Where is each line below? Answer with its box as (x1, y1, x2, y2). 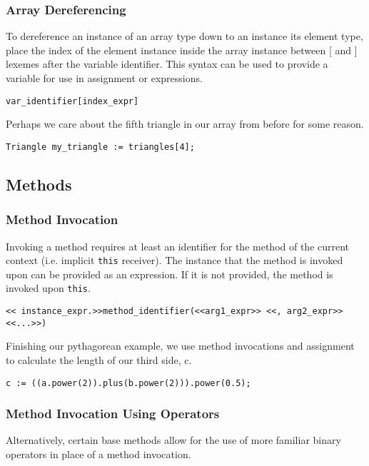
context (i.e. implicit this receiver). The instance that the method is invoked (6, 253, 343, 268)
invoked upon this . (6, 280, 91, 295)
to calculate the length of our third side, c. (6, 352, 192, 367)
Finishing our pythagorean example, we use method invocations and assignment (6, 338, 355, 353)
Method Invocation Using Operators (6, 405, 220, 422)
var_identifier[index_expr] (6, 96, 139, 106)
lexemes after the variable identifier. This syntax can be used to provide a (6, 56, 328, 71)
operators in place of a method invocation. (6, 446, 191, 461)
